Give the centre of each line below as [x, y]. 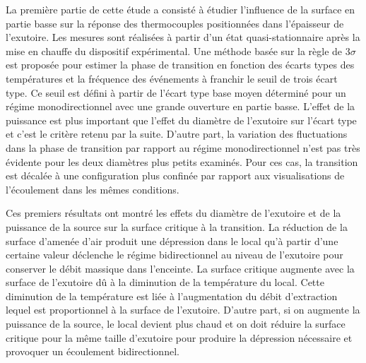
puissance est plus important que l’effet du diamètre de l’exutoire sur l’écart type [181, 120]
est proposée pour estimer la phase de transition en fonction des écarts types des [180, 65]
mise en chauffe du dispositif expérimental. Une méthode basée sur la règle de [174, 50]
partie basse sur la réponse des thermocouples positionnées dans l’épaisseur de [175, 23]
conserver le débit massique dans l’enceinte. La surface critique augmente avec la [180, 268]
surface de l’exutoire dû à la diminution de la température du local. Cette [165, 282]
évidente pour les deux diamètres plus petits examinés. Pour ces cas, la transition [182, 161]
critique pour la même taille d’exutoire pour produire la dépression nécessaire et [179, 337]
